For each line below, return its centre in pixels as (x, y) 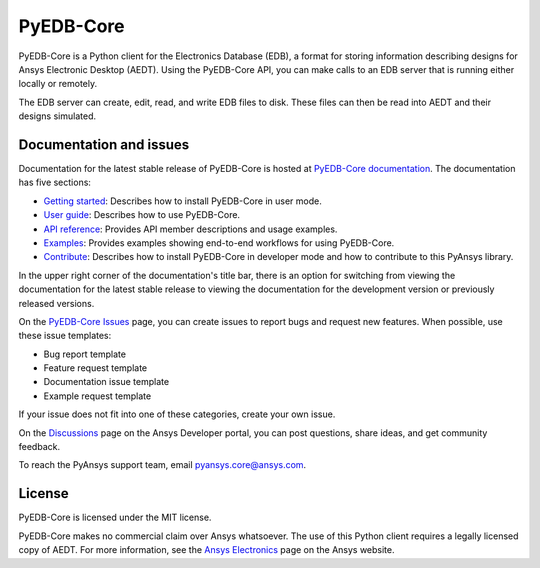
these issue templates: (65, 336)
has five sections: (55, 182)
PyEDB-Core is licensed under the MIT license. (115, 517)
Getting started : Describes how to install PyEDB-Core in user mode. (182, 201)
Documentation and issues (104, 144)
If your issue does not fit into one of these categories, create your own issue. (177, 414)
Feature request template (95, 368)
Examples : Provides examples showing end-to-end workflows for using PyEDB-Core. (219, 242)
